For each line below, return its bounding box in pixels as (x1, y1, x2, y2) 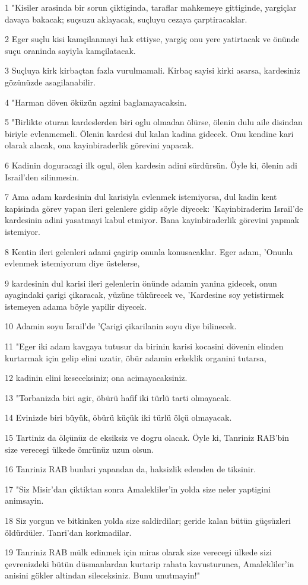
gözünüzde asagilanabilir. (5, 75, 96, 88)
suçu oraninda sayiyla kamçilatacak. (5, 44, 136, 56)
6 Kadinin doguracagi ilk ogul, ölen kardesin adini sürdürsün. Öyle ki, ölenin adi (5, 158, 297, 171)
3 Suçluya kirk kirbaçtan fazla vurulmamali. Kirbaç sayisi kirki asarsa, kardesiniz (5, 64, 300, 77)
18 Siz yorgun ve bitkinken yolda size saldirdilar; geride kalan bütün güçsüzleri (5, 514, 291, 526)
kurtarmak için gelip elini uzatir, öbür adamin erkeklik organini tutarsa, (5, 351, 266, 364)
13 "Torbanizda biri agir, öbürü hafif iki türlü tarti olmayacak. (5, 391, 231, 403)
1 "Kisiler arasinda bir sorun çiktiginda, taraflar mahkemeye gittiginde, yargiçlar (5, 1, 297, 13)
